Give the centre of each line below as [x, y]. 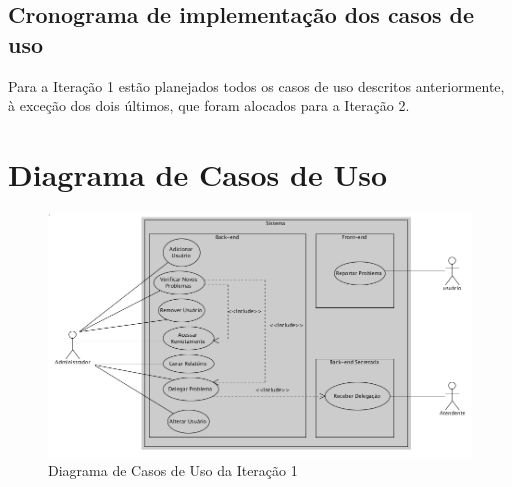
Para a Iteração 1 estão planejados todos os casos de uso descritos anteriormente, [256, 85]
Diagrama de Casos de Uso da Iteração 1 [173, 470]
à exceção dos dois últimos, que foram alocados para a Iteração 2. [209, 105]
